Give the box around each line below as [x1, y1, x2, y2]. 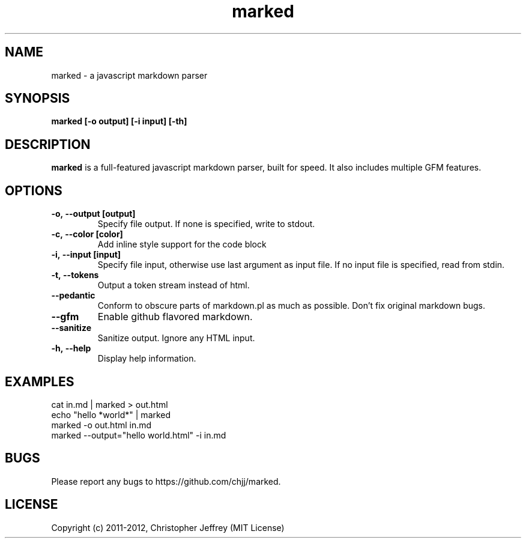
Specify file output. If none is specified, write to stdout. [97, 219, 315, 229]
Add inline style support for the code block [97, 239, 267, 250]
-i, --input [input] [51, 249, 121, 260]
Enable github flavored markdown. [97, 311, 253, 323]
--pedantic [51, 290, 95, 301]
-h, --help [51, 343, 91, 354]
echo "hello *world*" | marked [51, 409, 171, 420]
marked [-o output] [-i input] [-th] [51, 116, 187, 127]
